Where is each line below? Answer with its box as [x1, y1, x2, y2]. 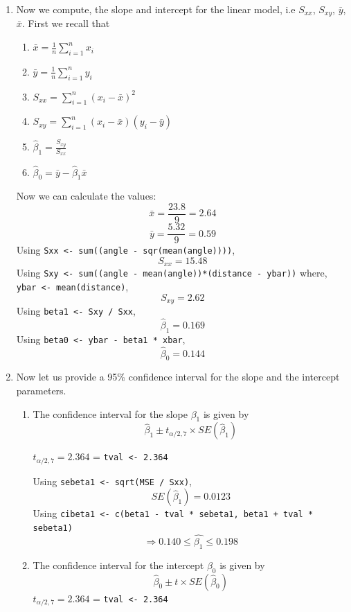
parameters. [16, 383, 66, 397]
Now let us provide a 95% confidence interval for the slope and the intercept [16, 369, 340, 384]
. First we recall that [21, 16, 110, 30]
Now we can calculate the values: [16, 189, 156, 203]
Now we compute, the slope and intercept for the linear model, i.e [16, 2, 296, 16]
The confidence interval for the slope [33, 406, 188, 421]
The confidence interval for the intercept [33, 557, 204, 572]
